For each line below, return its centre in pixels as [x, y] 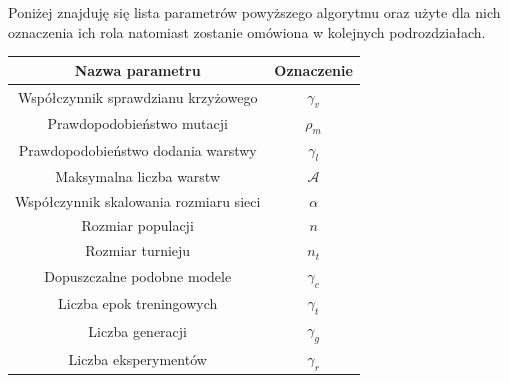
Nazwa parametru [137, 69]
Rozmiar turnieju [138, 250]
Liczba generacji [137, 331]
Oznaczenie [313, 69]
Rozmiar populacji [137, 225]
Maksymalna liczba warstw [138, 175]
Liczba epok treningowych [138, 303]
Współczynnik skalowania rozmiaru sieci [138, 200]
